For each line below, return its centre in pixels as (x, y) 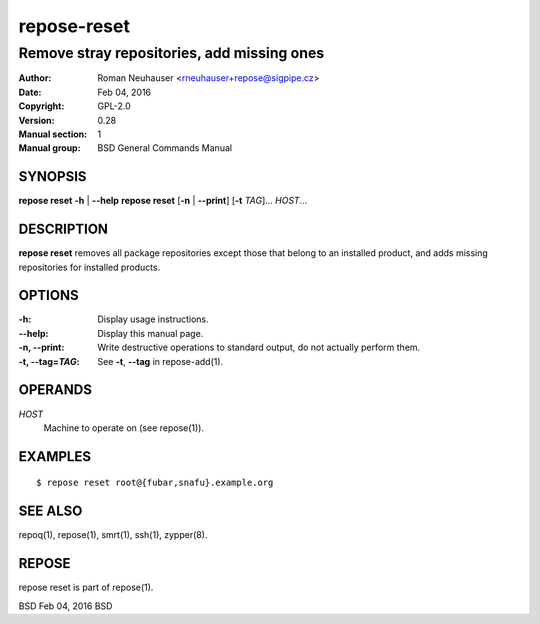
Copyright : (41, 106)
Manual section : (53, 134)
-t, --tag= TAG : (49, 361)
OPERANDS (55, 390)
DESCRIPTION (63, 229)
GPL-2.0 (114, 106)
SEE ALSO (50, 511)
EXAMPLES (55, 456)
